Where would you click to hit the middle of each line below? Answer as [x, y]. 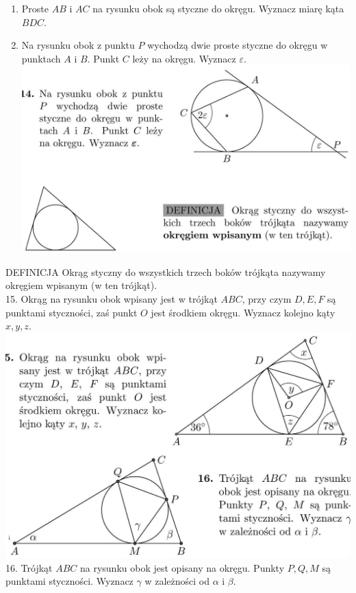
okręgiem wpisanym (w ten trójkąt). [81, 285]
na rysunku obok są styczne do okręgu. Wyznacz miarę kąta [218, 8]
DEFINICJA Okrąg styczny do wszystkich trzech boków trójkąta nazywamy [166, 271]
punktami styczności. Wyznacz [69, 581]
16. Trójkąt [29, 567]
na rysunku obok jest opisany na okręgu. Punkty [182, 567]
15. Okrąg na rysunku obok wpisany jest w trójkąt [112, 299]
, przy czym [267, 299]
